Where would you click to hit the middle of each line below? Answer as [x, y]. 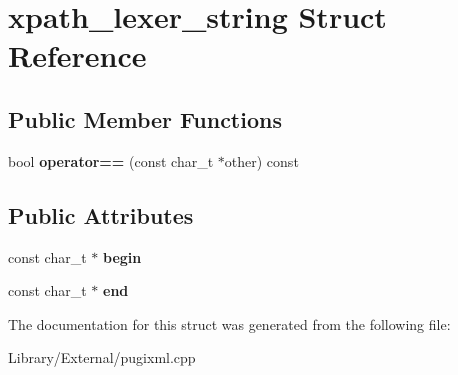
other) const [261, 160]
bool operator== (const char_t [111, 160]
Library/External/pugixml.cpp [102, 357]
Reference [77, 55]
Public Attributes [101, 214]
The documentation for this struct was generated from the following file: [229, 323]
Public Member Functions [145, 118]
